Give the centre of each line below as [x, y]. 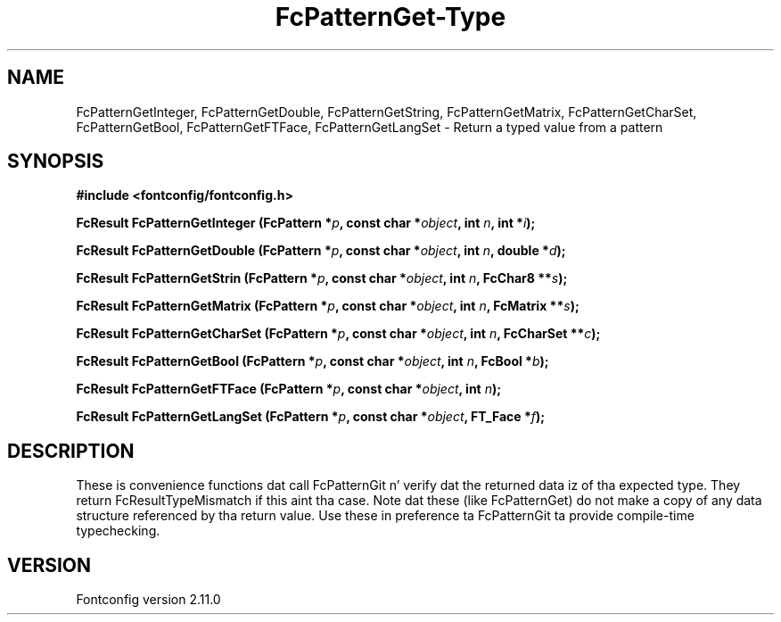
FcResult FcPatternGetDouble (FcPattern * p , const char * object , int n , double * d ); [321, 251]
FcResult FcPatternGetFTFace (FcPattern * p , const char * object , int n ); [289, 389]
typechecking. [118, 531]
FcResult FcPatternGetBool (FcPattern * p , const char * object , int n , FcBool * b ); [312, 361]
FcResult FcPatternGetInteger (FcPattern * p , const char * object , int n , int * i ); [306, 223]
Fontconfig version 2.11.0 [148, 600]
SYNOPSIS [56, 162]
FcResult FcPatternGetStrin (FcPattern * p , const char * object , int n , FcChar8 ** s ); [322, 278]
